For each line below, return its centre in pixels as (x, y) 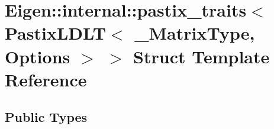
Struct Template (202, 56)
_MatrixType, (195, 33)
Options (38, 56)
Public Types (46, 117)
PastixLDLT (56, 33)
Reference (46, 79)
